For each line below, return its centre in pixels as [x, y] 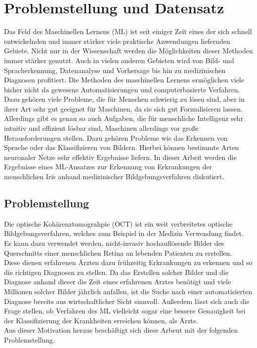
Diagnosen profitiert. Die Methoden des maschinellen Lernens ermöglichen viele [124, 80]
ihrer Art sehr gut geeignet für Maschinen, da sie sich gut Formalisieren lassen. [123, 108]
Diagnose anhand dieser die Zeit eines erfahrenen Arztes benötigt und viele [118, 282]
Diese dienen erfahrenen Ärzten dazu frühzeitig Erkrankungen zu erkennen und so [128, 262]
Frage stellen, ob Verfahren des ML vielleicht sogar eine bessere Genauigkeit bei [125, 311]
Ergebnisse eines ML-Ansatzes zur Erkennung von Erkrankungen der [108, 167]
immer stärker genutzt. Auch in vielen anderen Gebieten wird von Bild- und [119, 60]
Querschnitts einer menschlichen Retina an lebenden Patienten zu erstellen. [118, 252]
